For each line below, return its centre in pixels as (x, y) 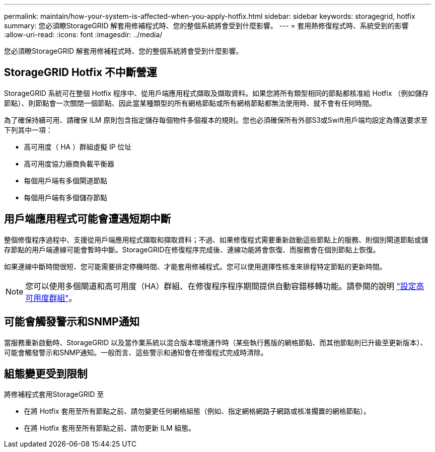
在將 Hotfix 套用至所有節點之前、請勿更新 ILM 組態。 (110, 428)
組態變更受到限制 (46, 374)
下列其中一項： (28, 130)
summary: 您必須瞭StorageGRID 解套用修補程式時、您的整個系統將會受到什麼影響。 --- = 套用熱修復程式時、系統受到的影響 (206, 26)
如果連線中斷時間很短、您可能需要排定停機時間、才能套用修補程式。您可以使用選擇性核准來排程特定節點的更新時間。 (195, 266)
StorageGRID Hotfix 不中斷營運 (80, 73)
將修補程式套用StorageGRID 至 (54, 394)
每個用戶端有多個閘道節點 (66, 180)
